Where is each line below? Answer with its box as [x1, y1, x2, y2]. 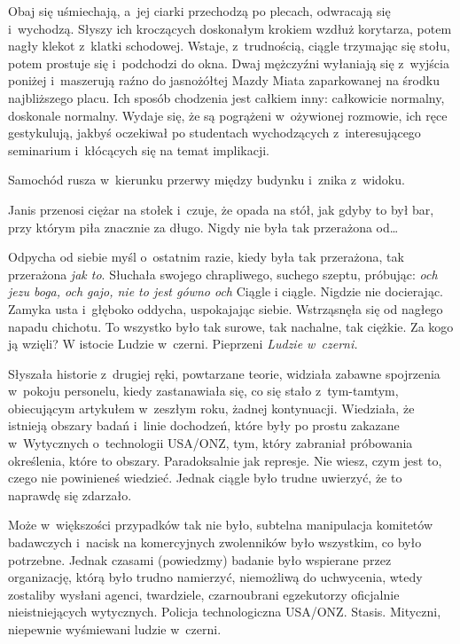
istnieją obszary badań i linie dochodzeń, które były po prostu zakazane [8, 416, 400, 435]
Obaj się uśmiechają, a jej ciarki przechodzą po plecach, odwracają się [8, 2, 391, 20]
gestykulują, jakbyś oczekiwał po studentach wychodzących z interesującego [8, 123, 421, 142]
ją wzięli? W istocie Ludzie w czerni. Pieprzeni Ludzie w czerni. [8, 334, 358, 353]
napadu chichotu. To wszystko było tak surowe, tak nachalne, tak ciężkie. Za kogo [8, 317, 454, 335]
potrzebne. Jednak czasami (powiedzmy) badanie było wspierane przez [8, 550, 392, 569]
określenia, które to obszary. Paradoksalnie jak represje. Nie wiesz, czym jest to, [8, 451, 442, 469]
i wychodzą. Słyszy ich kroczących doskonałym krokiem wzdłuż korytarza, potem [8, 19, 452, 37]
